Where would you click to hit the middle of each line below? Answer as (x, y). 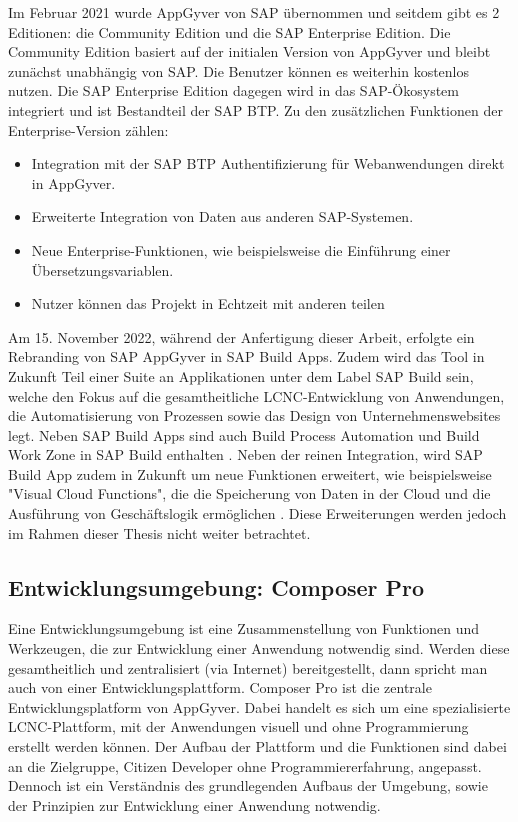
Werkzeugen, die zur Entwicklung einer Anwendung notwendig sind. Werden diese (259, 648)
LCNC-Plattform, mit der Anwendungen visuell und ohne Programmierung (238, 726)
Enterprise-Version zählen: (88, 129)
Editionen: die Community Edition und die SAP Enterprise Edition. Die (229, 31)
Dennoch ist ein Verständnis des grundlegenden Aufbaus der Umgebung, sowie (248, 785)
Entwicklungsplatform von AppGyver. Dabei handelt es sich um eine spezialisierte (259, 706)
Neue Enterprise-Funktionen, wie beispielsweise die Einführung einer (241, 249)
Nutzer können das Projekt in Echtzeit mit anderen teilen (208, 303)
